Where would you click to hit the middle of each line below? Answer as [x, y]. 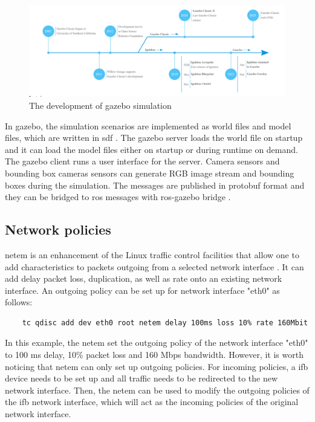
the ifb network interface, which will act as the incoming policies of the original [152, 402]
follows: [19, 302]
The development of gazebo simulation [100, 105]
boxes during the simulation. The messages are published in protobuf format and [155, 185]
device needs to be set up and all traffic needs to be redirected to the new [141, 378]
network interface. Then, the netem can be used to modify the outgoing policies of [157, 390]
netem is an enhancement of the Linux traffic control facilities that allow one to [152, 254]
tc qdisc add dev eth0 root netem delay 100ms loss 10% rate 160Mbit [165, 323]
